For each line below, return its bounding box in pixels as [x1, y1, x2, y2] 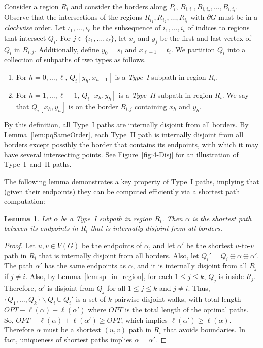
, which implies [121, 314, 168, 325]
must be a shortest [43, 324, 101, 335]
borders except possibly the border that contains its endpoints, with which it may [4, 139, 259, 150]
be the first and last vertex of [160, 32, 251, 43]
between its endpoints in [4, 223, 78, 233]
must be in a [218, 12, 258, 22]
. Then [162, 213, 183, 223]
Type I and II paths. [4, 159, 72, 169]
